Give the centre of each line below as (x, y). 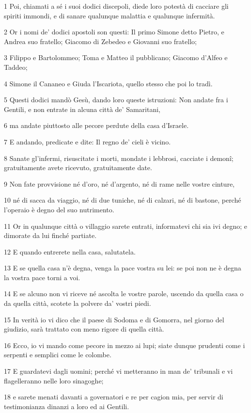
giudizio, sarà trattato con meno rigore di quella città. (84, 329)
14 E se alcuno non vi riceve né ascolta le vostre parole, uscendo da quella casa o (124, 294)
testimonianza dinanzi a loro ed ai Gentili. (67, 406)
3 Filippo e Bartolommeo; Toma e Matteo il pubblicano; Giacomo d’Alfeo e (116, 57)
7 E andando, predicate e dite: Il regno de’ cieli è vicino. (87, 141)
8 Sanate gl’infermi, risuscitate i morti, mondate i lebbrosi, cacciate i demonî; (119, 158)
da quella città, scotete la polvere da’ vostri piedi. (78, 303)
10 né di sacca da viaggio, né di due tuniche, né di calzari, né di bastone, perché (123, 200)
